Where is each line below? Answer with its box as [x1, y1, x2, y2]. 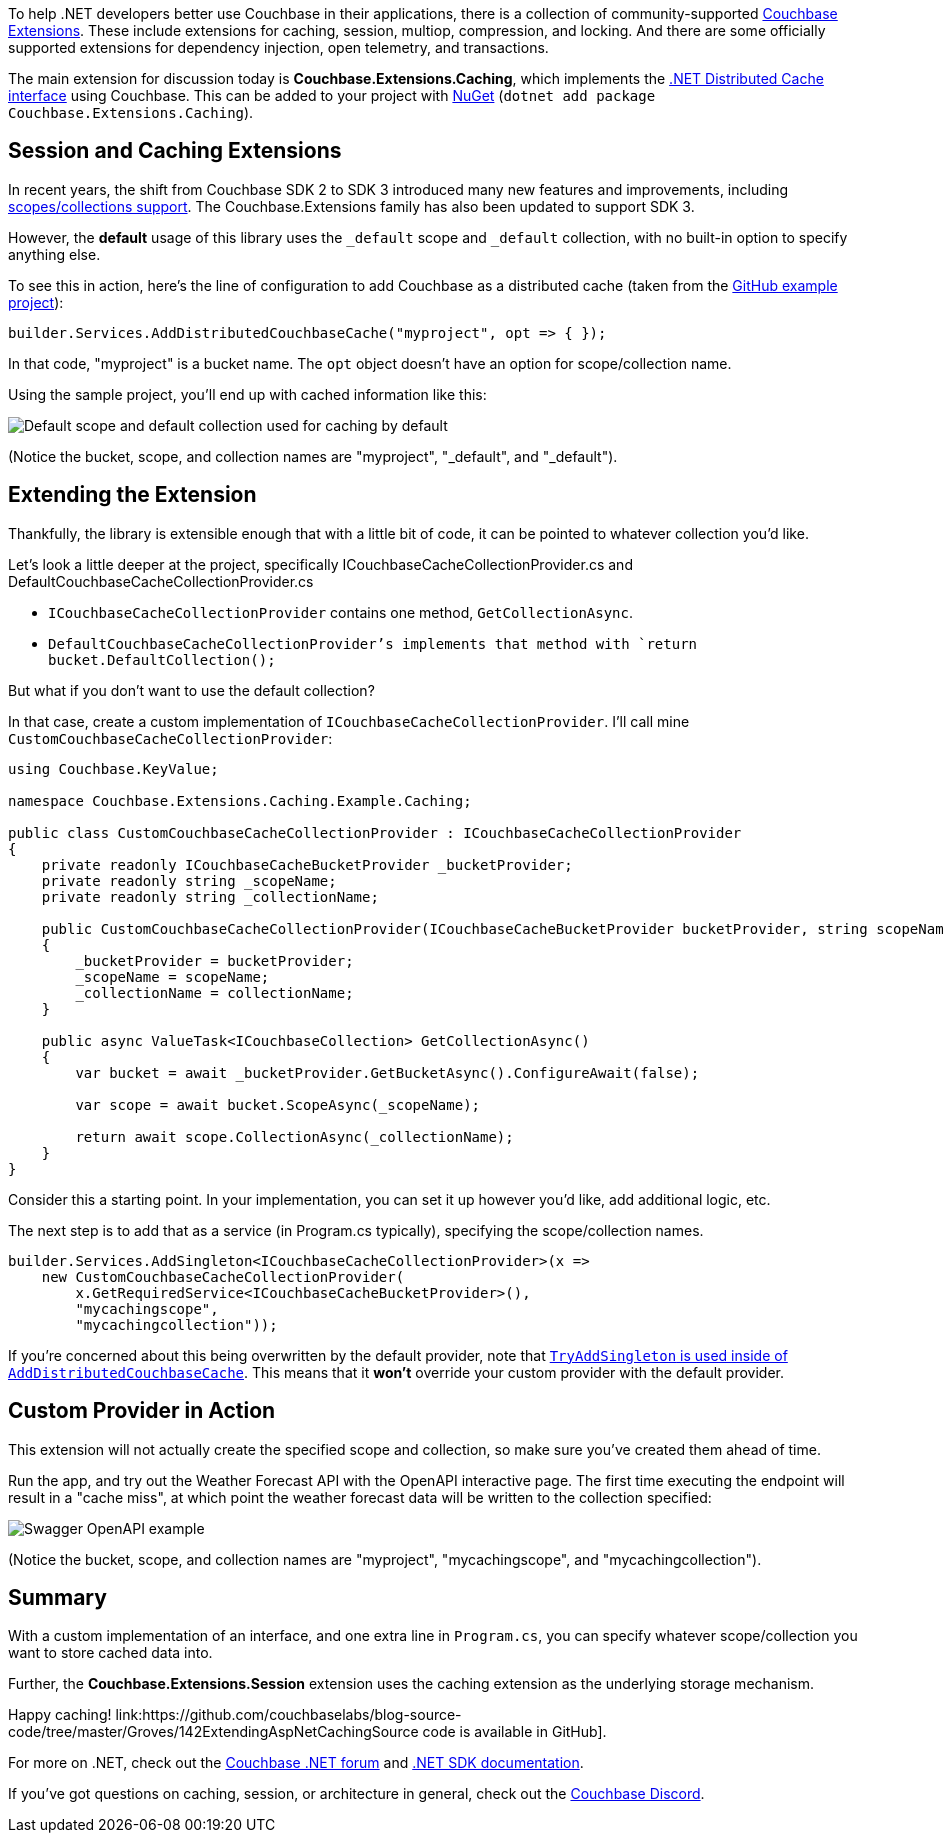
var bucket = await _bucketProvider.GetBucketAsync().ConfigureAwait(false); [75, 1064, 700, 1081]
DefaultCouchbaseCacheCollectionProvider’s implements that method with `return [48, 635, 698, 652]
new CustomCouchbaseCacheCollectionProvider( [41, 1268, 405, 1285]
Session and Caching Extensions [8, 138, 342, 164]
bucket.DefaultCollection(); [48, 651, 276, 668]
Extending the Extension [8, 482, 257, 508]
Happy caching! [8, 1706, 112, 1724]
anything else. [8, 245, 101, 263]
